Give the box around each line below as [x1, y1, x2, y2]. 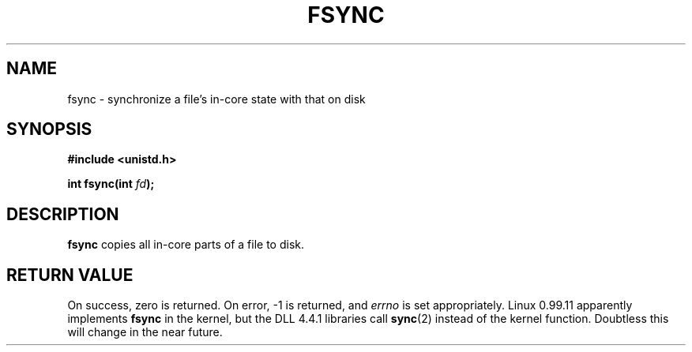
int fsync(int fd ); [67, 177, 155, 191]
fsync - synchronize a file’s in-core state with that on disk [67, 92, 366, 106]
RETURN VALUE [6, 264, 134, 285]
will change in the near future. [67, 325, 223, 339]
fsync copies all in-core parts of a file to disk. [67, 238, 304, 252]
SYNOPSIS [6, 119, 92, 140]
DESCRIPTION [6, 204, 119, 224]
